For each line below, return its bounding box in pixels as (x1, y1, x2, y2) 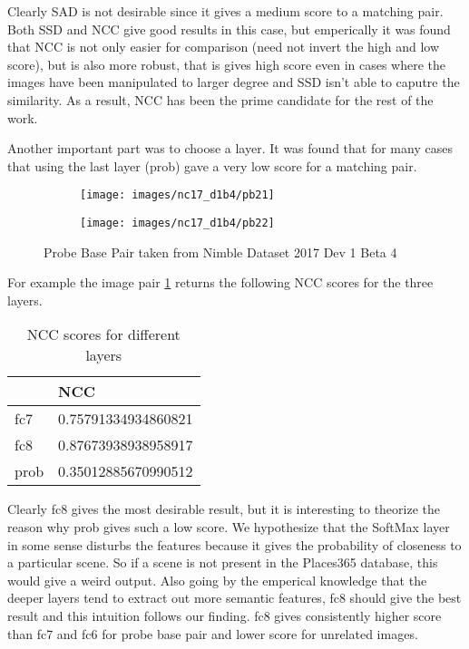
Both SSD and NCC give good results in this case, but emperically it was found (7, 19, 451, 38)
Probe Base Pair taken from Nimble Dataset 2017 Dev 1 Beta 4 (44, 242, 397, 261)
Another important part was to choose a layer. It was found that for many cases (7, 139, 453, 158)
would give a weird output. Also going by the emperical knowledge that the (7, 570, 427, 589)
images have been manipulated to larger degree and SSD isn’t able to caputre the (7, 73, 460, 92)
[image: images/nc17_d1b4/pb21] (80, 189, 275, 202)
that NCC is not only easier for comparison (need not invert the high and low (7, 37, 439, 56)
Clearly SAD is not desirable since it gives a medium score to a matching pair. (7, 2, 444, 20)
